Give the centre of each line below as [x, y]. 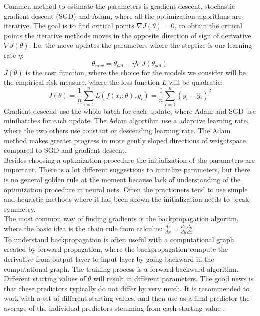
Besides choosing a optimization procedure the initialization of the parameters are [129, 159]
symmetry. [20, 208]
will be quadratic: [196, 82]
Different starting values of [45, 278]
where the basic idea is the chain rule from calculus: [83, 228]
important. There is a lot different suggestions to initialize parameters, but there [127, 169]
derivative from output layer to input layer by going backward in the [109, 259]
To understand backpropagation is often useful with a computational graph [119, 239]
